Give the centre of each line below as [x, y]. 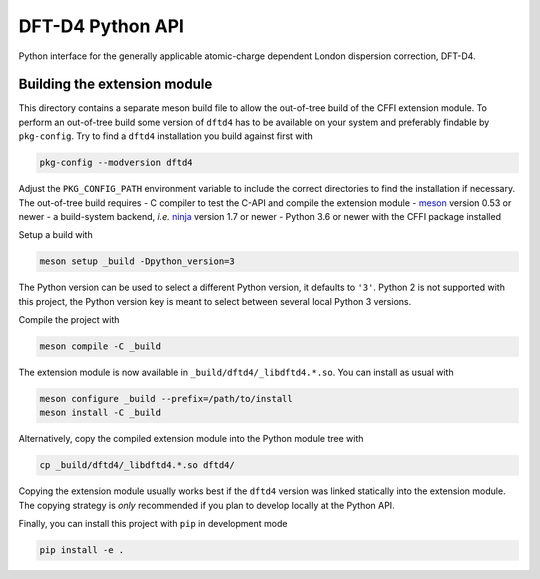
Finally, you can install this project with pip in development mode [153, 524]
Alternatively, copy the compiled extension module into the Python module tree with [191, 439]
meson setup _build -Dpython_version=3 [137, 261]
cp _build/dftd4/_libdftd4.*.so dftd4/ [137, 465]
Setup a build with [56, 235]
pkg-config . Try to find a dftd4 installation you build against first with [166, 136]
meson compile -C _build [100, 346]
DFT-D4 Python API [101, 26]
